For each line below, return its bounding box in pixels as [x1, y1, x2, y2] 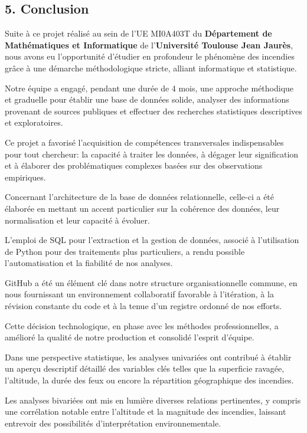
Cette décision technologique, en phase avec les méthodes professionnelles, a [5, 319, 279, 332]
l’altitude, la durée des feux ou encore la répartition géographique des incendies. [5, 374, 294, 386]
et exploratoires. [5, 116, 63, 129]
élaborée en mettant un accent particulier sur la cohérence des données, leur [5, 202, 280, 214]
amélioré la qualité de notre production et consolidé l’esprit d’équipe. [5, 331, 254, 343]
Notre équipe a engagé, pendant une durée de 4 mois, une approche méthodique [5, 81, 294, 94]
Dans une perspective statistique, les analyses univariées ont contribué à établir [5, 350, 292, 363]
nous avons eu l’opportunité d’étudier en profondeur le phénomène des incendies [5, 50, 295, 63]
